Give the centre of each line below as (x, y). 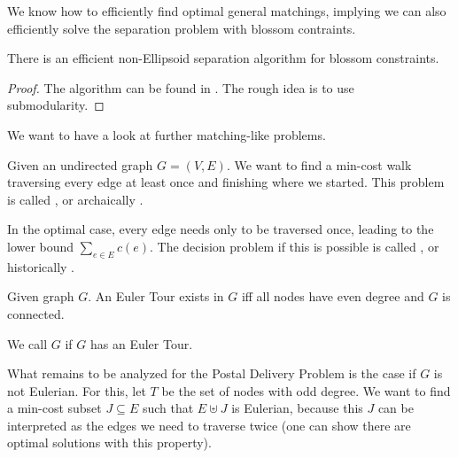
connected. (36, 313)
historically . (41, 266)
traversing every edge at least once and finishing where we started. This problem (226, 182)
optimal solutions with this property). (109, 442)
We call (27, 343)
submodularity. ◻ (56, 105)
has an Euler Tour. (141, 343)
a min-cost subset (54, 408)
